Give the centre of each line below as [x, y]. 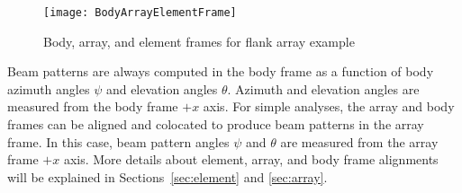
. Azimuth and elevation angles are [323, 88]
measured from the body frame [93, 106]
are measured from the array [359, 141]
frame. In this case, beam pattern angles [118, 141]
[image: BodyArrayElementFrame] [140, 13]
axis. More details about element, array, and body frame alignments [251, 159]
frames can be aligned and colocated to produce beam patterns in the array [216, 124]
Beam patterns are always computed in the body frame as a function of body [221, 71]
